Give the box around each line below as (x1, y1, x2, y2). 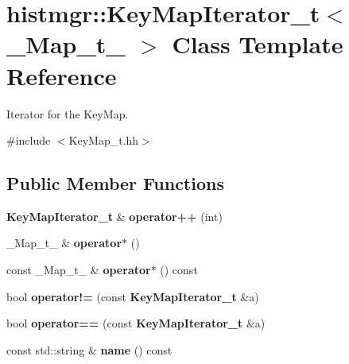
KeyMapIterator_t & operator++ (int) (6, 207, 223, 224)
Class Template (172, 28, 343, 60)
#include (6, 132, 51, 149)
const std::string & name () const (6, 341, 173, 358)
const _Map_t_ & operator (6, 261, 151, 278)
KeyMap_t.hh (68, 132, 139, 149)
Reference (6, 59, 117, 91)
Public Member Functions (6, 171, 224, 196)
